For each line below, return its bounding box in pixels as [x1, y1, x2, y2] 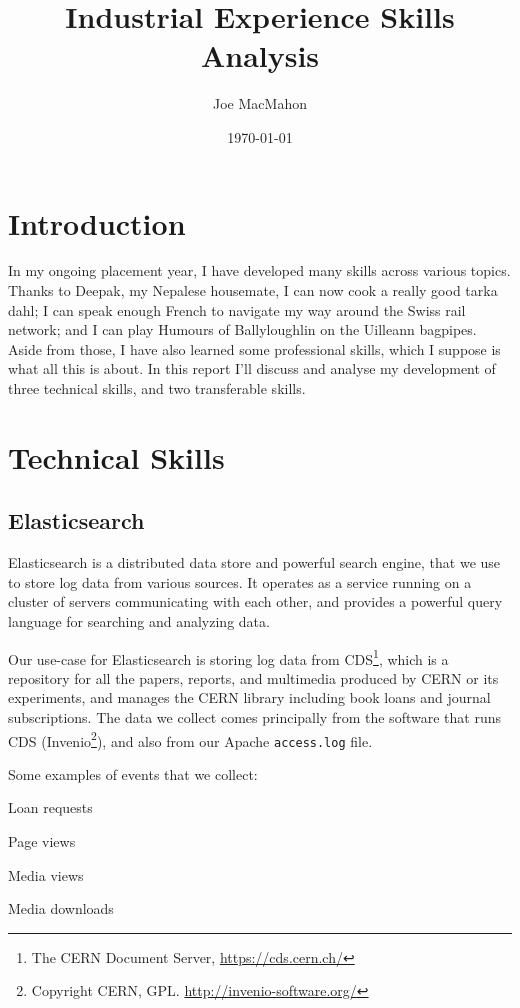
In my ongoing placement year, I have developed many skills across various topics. [8, 260, 511, 281]
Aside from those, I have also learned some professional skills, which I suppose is [8, 338, 501, 359]
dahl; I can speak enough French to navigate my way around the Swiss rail [8, 299, 466, 320]
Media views [8, 864, 84, 885]
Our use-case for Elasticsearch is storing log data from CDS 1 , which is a [8, 645, 449, 669]
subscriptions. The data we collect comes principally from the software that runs [8, 706, 501, 727]
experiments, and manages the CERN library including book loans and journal [8, 687, 491, 708]
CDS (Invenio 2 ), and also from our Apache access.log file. [8, 727, 373, 751]
